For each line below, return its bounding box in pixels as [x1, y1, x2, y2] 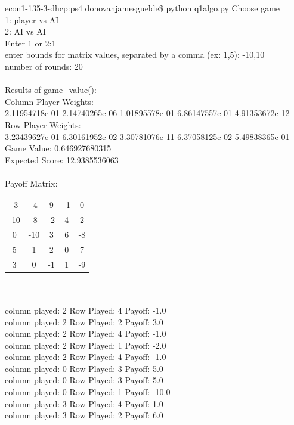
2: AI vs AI [5, 25, 46, 38]
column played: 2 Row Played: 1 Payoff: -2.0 [5, 339, 166, 351]
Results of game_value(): [5, 83, 97, 96]
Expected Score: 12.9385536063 [5, 153, 119, 166]
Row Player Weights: [5, 118, 81, 131]
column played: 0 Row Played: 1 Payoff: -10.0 [5, 386, 171, 398]
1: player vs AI [5, 13, 59, 26]
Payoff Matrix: [5, 176, 58, 189]
